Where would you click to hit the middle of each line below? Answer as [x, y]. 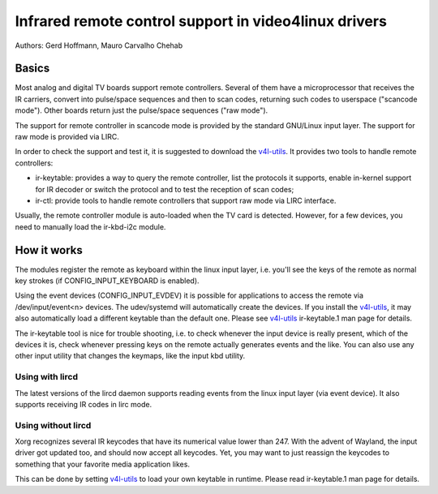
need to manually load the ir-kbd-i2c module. [90, 226]
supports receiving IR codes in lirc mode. [84, 404]
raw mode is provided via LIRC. [67, 137]
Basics [32, 69]
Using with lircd [47, 377]
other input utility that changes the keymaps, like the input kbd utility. [130, 356]
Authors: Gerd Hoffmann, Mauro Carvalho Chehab [99, 45]
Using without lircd [53, 425]
